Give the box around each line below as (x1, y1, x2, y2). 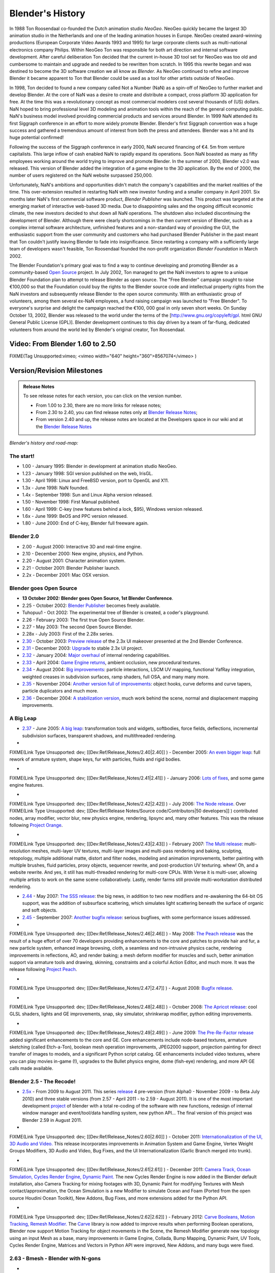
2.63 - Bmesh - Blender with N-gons (9, 1255, 101, 1262)
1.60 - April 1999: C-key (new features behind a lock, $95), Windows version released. (22, 506, 203, 512)
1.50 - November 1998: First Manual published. (22, 499, 121, 505)
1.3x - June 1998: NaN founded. (22, 484, 89, 491)
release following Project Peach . (9, 966, 77, 973)
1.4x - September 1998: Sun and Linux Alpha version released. (22, 491, 153, 497)
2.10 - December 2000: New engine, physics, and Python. (22, 550, 144, 557)
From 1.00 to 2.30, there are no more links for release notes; (36, 402, 161, 408)
